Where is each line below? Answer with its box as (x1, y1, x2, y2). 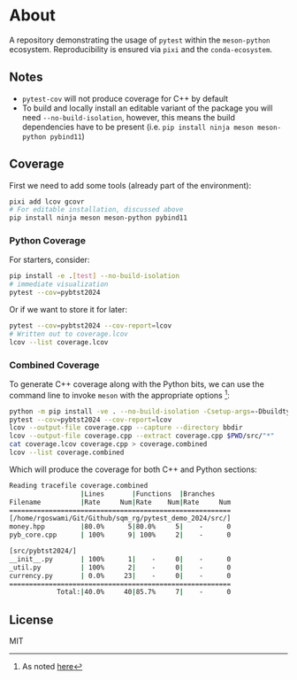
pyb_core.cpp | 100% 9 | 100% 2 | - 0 (9, 530, 232, 540)
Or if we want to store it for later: (9, 305, 128, 315)
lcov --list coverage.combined (9, 448, 125, 457)
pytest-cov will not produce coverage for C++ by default (21, 93, 228, 104)
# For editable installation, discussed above (9, 205, 184, 214)
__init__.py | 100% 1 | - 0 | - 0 (9, 554, 232, 563)
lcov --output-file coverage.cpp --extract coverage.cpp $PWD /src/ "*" (9, 431, 275, 441)
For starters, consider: (9, 254, 90, 266)
